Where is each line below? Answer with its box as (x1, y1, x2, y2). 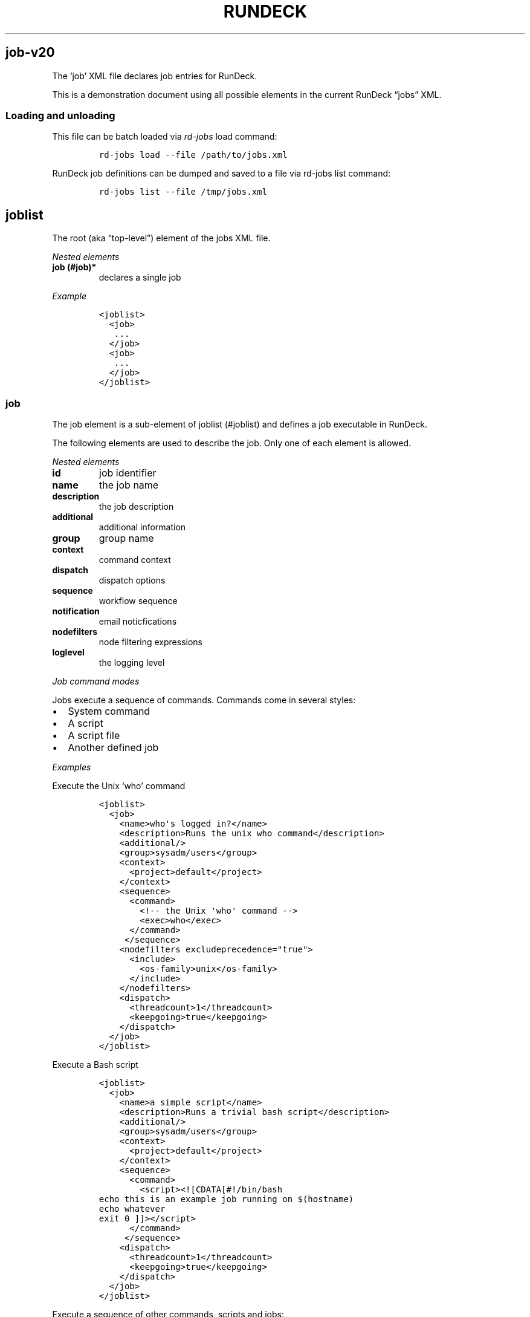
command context (99, 554, 171, 565)
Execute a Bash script (52, 1059, 138, 1070)
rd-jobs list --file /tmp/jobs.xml (99, 187, 267, 197)
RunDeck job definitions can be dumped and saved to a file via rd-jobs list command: (52, 168, 391, 179)
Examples (52, 761, 91, 772)
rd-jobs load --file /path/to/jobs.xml (99, 150, 288, 160)
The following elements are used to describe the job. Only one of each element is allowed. (52, 437, 412, 448)
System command (68, 704, 150, 717)
